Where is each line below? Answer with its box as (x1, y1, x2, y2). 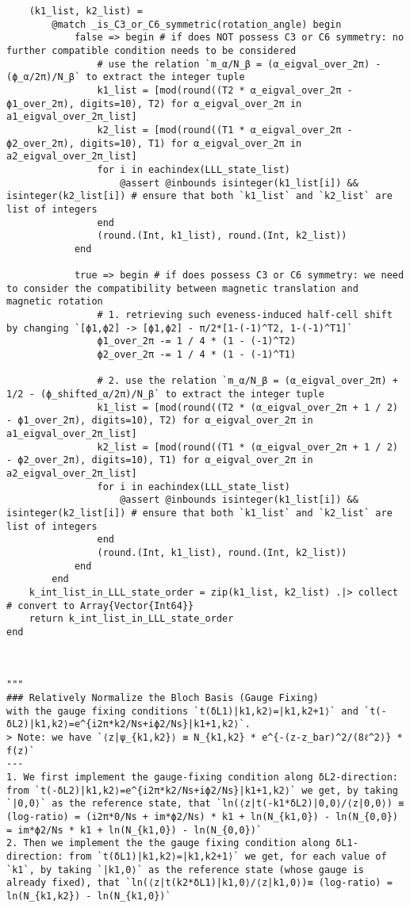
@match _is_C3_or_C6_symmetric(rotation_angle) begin (52, 18, 342, 30)
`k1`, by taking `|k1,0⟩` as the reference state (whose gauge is (6, 864, 365, 875)
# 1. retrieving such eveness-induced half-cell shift (97, 309, 393, 321)
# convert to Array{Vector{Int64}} (6, 600, 194, 611)
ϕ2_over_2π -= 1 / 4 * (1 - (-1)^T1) (97, 349, 297, 361)
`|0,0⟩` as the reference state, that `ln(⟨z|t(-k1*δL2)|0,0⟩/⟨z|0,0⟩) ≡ (6, 798, 404, 810)
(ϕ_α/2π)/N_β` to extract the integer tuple (6, 71, 245, 83)
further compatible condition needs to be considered (6, 44, 297, 56)
